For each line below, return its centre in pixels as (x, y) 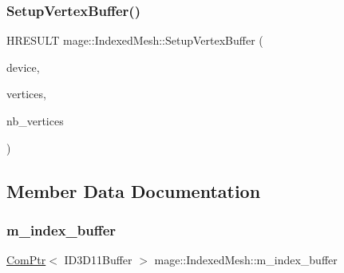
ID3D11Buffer (98, 260)
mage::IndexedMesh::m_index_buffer (246, 260)
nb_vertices (35, 121)
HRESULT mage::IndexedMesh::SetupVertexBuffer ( (135, 40)
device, (23, 67)
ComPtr (26, 260)
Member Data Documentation (134, 190)
